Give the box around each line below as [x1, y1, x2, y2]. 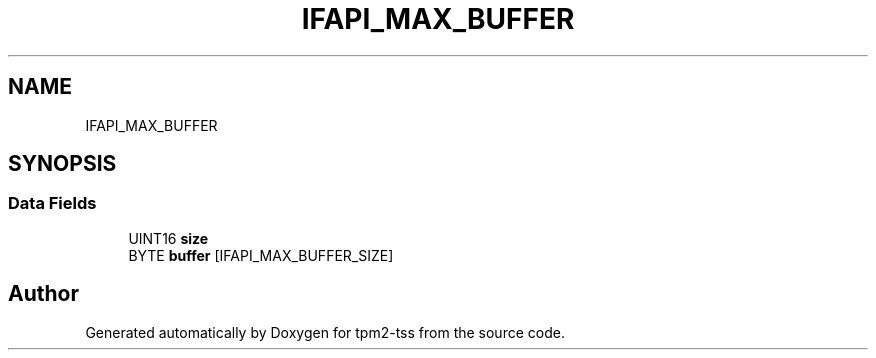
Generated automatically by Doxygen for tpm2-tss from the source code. [85, 323, 565, 341]
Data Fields [8, 193, 97, 214]
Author [8, 281, 79, 307]
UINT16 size [128, 229, 209, 247]
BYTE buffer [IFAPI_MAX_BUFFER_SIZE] [128, 246, 394, 264]
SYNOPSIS [8, 151, 117, 177]
